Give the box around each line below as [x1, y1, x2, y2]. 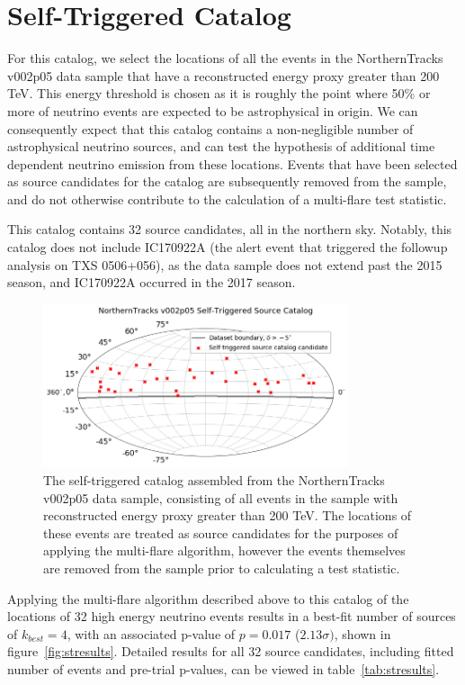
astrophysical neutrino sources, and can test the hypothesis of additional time [7, 137, 435, 156]
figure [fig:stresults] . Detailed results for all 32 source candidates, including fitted [7, 642, 454, 661]
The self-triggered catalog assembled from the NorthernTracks [43, 470, 385, 489]
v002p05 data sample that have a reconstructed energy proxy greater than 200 [7, 66, 440, 85]
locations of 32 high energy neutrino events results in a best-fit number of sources [7, 607, 456, 626]
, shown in [334, 624, 391, 643]
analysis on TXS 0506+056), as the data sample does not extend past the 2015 [7, 255, 443, 274]
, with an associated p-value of [67, 624, 236, 643]
